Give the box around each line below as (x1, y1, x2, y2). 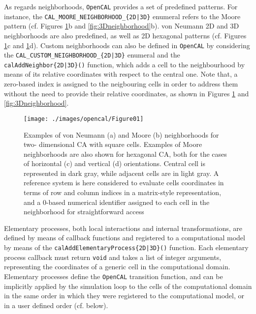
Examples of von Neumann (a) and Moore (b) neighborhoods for (24, 129, 219, 140)
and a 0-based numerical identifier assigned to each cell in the (24, 197, 210, 207)
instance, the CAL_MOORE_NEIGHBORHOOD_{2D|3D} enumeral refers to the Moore (4, 11, 241, 21)
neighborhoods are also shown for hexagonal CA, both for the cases (24, 148, 227, 159)
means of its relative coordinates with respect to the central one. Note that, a (4, 69, 238, 79)
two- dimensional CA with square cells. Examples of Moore (24, 139, 202, 149)
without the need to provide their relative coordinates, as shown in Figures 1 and (4, 88, 249, 98)
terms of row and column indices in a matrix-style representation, (24, 187, 222, 198)
